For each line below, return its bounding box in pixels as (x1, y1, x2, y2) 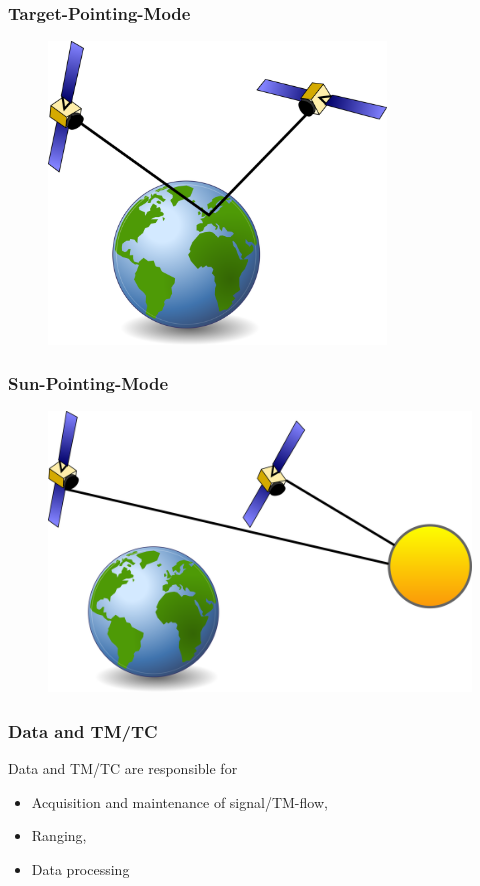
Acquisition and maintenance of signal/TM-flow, (31, 791, 328, 812)
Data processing (31, 858, 130, 879)
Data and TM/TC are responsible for (8, 757, 238, 778)
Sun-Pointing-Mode (8, 371, 169, 396)
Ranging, (31, 825, 87, 846)
